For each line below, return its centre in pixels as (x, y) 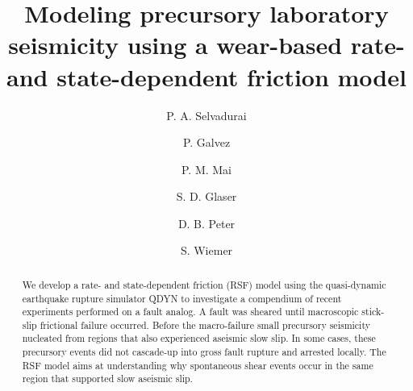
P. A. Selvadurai (206, 115)
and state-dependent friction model (206, 76)
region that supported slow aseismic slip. (107, 379)
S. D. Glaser (206, 196)
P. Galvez (206, 142)
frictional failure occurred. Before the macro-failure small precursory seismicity (205, 324)
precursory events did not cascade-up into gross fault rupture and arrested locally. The (204, 352)
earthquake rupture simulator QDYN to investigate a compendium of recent (182, 298)
